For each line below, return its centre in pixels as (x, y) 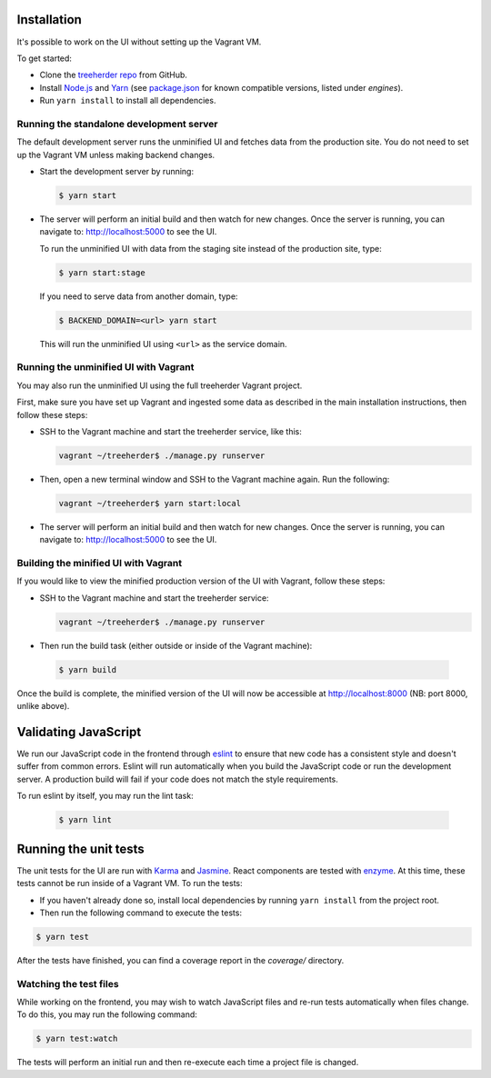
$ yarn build (88, 669)
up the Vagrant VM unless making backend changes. (116, 155)
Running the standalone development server (117, 124)
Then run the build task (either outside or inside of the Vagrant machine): (176, 645)
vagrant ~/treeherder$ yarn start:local (150, 503)
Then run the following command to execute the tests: (141, 913)
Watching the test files (68, 983)
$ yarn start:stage (102, 272)
